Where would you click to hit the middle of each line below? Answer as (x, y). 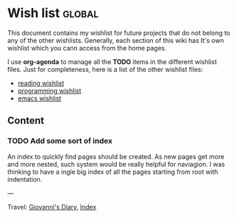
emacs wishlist (39, 98)
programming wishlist (49, 90)
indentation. (25, 179)
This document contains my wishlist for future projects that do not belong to (119, 33)
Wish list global (53, 13)
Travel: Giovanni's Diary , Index (52, 207)
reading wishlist (41, 83)
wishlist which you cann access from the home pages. (87, 48)
